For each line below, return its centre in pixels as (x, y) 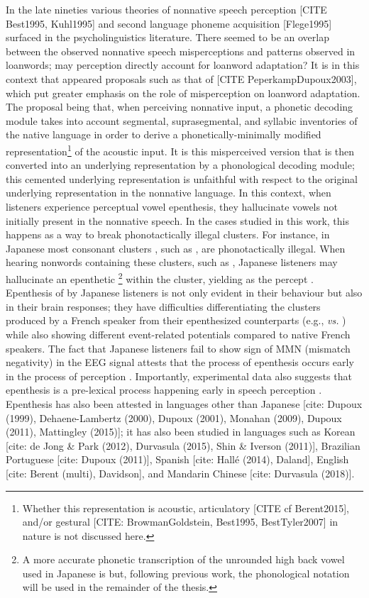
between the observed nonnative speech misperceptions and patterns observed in (181, 51)
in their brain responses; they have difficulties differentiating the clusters (163, 306)
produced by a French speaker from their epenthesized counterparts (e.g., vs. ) (176, 320)
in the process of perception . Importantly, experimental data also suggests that (179, 376)
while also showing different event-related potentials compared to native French (178, 334)
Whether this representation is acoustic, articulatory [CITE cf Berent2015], (186, 508)
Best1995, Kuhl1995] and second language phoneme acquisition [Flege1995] (169, 23)
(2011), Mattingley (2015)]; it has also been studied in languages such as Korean (181, 432)
